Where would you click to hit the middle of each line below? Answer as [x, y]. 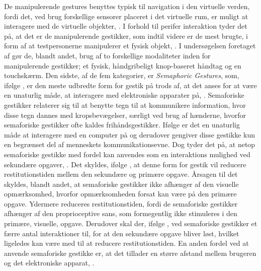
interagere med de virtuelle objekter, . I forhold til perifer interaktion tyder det [126, 26]
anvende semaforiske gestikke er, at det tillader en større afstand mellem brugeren [130, 253]
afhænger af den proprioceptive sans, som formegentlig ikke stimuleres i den [121, 213]
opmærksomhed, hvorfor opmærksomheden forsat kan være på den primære [120, 194]
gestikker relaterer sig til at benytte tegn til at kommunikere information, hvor [125, 105]
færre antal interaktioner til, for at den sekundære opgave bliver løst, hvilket [122, 233]
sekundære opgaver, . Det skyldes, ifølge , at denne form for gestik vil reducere [125, 164]
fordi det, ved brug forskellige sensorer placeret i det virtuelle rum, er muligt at [126, 16]
